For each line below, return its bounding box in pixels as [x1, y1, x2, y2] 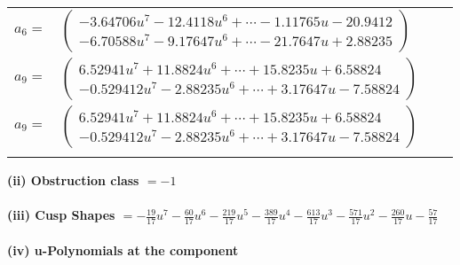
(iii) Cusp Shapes [7, 206, 115, 224]
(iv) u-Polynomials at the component [7, 240, 239, 259]
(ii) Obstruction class [7, 171, 139, 189]
